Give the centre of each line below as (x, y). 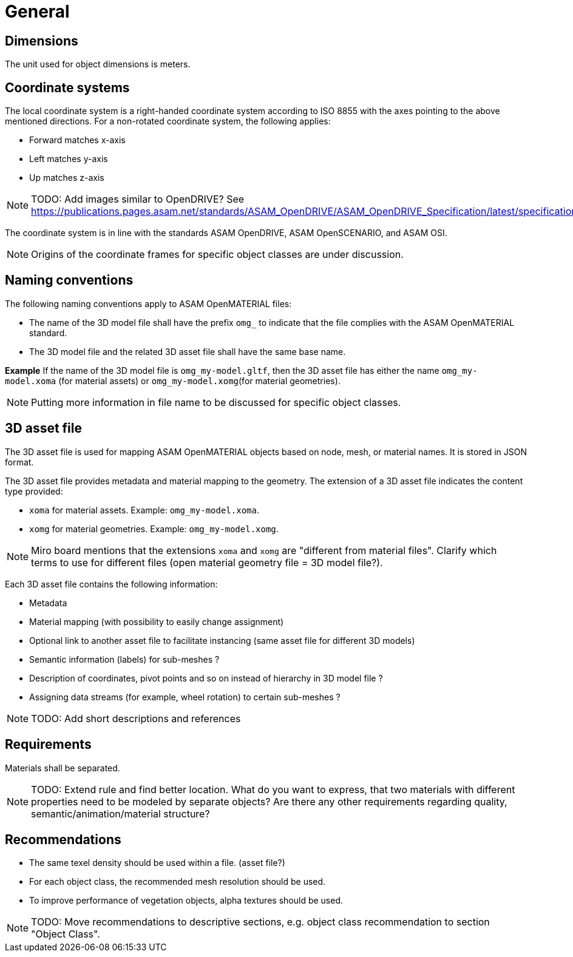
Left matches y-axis (69, 159)
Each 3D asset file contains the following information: (111, 584)
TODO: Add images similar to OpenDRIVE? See (138, 199)
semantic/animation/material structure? (120, 813)
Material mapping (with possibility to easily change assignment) (157, 621)
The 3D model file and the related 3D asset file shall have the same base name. (188, 351)
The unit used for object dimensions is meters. (98, 64)
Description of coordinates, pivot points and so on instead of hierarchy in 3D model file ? (206, 678)
